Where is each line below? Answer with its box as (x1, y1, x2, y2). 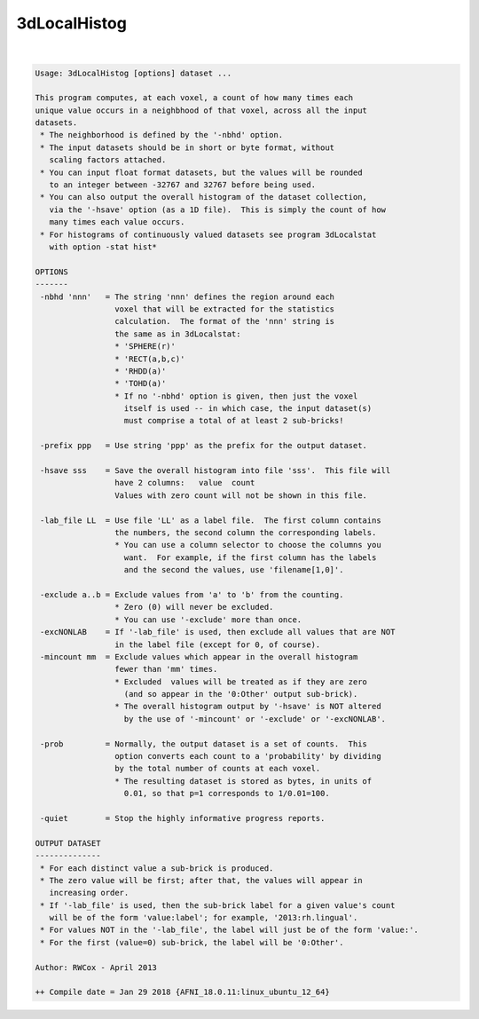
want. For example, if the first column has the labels (123, 552, 377, 563)
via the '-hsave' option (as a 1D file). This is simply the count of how (49, 204, 386, 215)
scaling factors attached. (49, 155, 167, 165)
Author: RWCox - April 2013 (35, 962, 157, 972)
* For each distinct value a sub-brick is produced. (40, 863, 274, 873)
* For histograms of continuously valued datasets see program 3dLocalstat (40, 229, 377, 240)
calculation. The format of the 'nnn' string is (114, 316, 335, 327)
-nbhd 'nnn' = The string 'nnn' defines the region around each (40, 291, 335, 302)
